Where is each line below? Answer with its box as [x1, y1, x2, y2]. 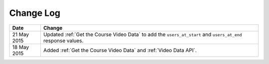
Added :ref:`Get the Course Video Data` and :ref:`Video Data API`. [43, 47, 197, 54]
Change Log [9, 7, 61, 18]
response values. [43, 37, 84, 44]
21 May [12, 31, 29, 38]
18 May [12, 44, 29, 51]
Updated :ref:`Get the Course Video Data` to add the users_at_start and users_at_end [43, 31, 242, 38]
